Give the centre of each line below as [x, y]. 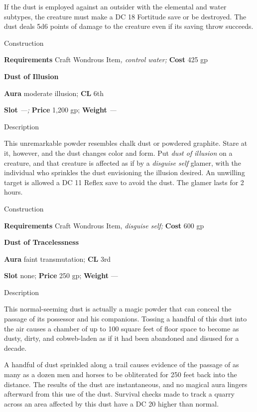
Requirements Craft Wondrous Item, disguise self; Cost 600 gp [104, 225]
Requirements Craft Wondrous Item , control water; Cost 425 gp [106, 59]
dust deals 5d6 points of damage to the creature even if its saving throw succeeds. [129, 26]
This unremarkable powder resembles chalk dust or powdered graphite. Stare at [126, 143]
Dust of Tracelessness [42, 242]
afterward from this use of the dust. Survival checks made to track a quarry [119, 394]
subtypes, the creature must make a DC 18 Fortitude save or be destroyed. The [125, 16]
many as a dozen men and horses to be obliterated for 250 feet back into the [121, 374]
